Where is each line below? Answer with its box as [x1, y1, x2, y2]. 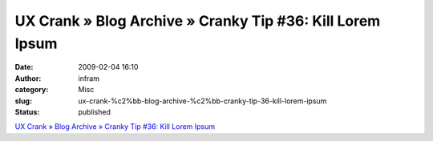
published [78, 107, 111, 116]
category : [14, 85, 49, 95]
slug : [14, 96, 32, 106]
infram [78, 73, 100, 83]
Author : [14, 73, 42, 83]
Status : [14, 107, 40, 116]
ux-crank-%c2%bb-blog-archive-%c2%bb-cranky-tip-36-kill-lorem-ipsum [78, 96, 327, 106]
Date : [14, 62, 34, 72]
